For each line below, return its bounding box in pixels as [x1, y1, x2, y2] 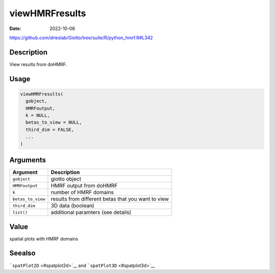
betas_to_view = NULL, [25, 119, 82, 126]
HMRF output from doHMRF [50, 182, 118, 189]
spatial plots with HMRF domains [9, 235, 78, 241]
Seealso [9, 249, 36, 258]
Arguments [9, 156, 46, 164]
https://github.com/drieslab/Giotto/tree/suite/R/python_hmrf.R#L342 [9, 35, 153, 41]
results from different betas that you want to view [50, 196, 169, 203]
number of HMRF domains [50, 189, 114, 196]
